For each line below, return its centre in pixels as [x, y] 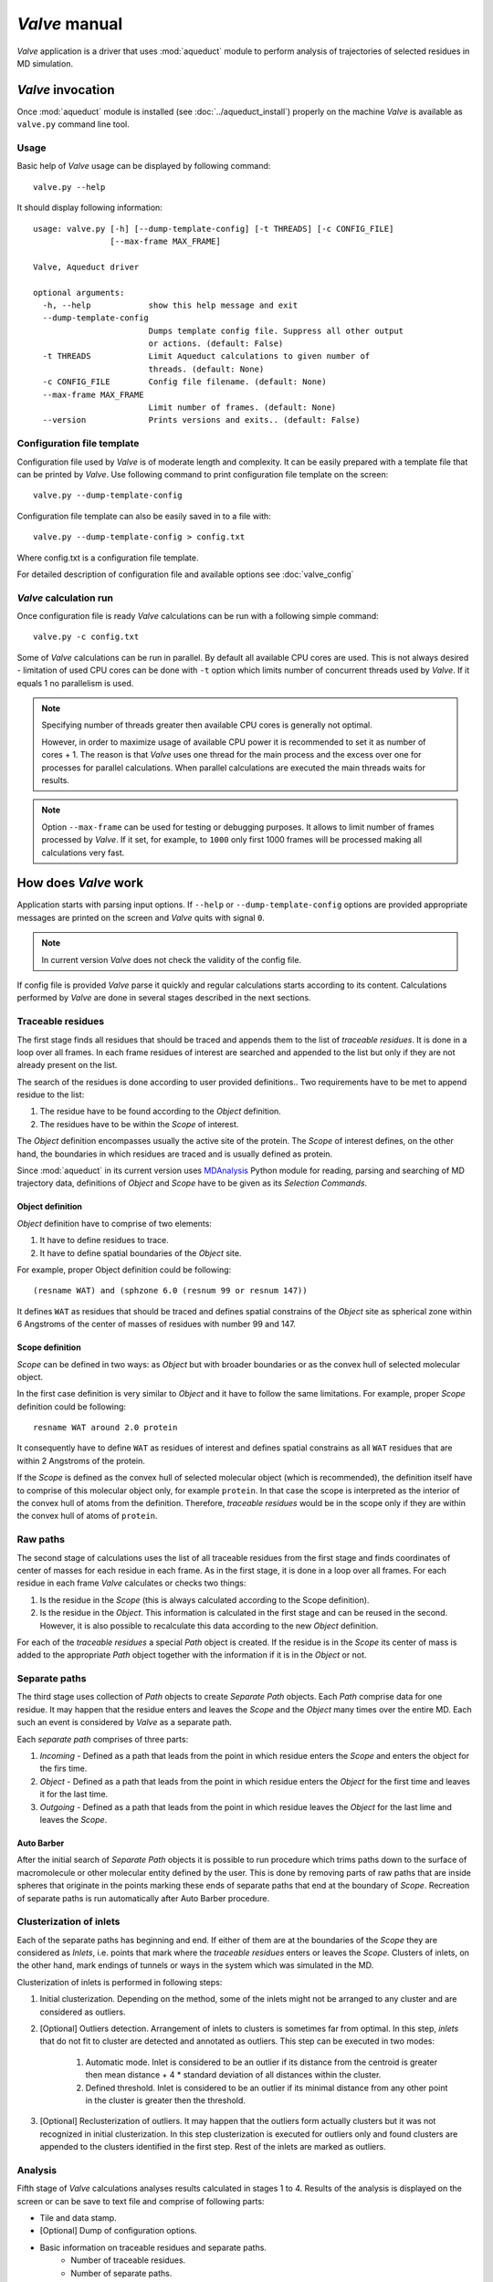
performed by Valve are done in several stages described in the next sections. [164, 998]
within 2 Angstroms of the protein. [81, 1460]
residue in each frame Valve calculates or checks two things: [131, 1583]
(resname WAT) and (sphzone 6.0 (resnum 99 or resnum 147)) [170, 1291]
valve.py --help [69, 187]
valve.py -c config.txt [86, 637]
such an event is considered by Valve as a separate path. [124, 1722]
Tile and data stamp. [79, 2218]
